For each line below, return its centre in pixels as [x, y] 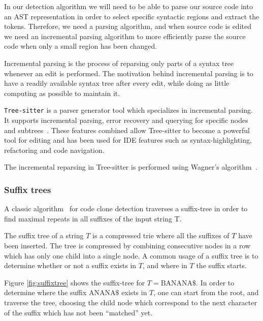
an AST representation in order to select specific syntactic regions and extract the [132, 16]
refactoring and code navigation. [54, 150]
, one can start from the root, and [206, 292]
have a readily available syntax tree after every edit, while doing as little [117, 83]
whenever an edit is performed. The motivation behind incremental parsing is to [129, 73]
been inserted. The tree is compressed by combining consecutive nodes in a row [127, 245]
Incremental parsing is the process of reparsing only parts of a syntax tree [119, 63]
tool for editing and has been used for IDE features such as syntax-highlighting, [128, 140]
